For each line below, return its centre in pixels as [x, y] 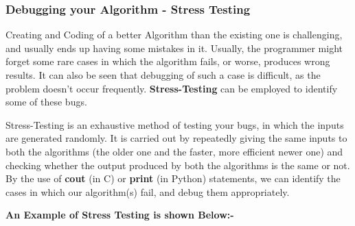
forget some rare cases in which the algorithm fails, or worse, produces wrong [168, 61]
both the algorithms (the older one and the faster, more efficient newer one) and [174, 151]
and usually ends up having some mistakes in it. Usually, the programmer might [174, 48]
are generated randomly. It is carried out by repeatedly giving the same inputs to [176, 138]
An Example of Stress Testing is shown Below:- [120, 215]
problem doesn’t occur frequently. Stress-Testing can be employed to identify [172, 88]
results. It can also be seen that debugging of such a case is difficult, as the [163, 75]
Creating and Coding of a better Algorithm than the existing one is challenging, [174, 35]
